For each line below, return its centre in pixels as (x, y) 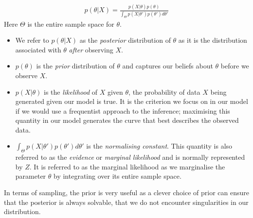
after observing (91, 49)
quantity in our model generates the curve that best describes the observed (127, 120)
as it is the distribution (213, 40)
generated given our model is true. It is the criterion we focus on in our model (132, 101)
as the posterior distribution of (125, 40)
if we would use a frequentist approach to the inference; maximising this (123, 110)
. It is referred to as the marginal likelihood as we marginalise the (127, 166)
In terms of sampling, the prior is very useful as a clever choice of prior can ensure (126, 193)
